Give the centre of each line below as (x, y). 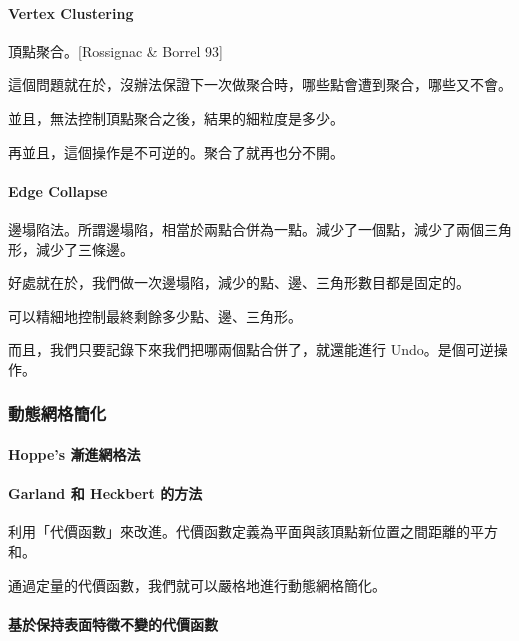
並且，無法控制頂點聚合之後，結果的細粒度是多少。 (176, 117)
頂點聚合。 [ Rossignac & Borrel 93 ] (115, 50)
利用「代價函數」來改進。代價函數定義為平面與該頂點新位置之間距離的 (239, 531)
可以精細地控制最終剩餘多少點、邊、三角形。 (155, 315)
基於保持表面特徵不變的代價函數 (113, 623)
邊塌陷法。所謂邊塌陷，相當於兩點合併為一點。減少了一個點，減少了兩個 (246, 228)
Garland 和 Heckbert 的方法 (105, 493)
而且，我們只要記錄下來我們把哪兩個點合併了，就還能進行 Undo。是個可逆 (251, 349)
